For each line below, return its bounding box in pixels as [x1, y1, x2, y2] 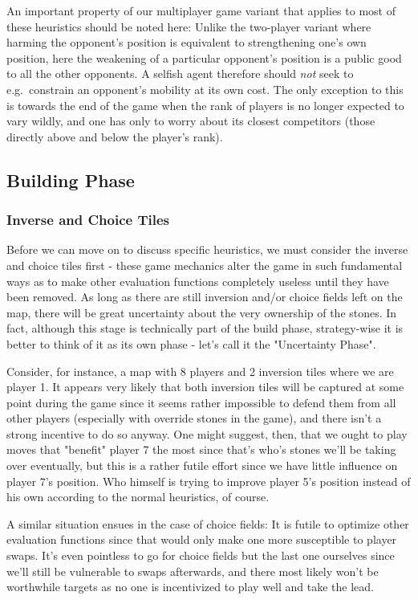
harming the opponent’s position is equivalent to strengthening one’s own [6, 34, 367, 51]
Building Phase [6, 167, 135, 192]
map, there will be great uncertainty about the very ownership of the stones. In [6, 304, 397, 320]
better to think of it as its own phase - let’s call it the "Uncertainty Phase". [6, 335, 376, 352]
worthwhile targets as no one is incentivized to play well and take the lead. [6, 578, 374, 595]
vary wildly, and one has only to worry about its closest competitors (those [6, 112, 375, 129]
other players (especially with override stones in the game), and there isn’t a [6, 410, 382, 427]
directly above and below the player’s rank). [6, 128, 223, 145]
